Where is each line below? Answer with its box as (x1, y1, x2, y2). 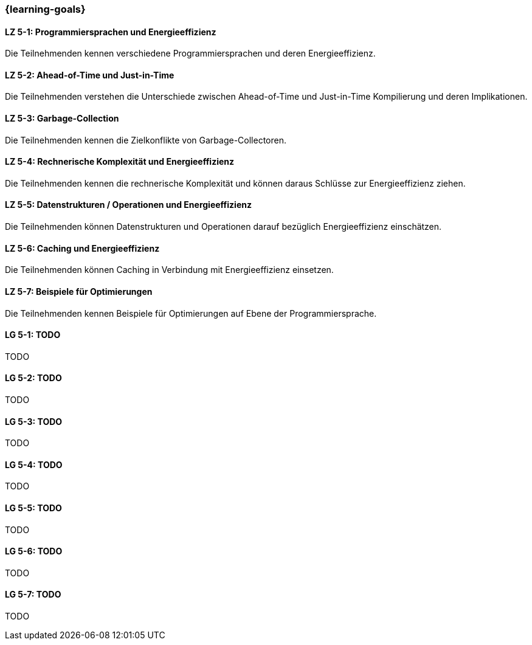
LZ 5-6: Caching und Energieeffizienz (5, 243, 160, 254)
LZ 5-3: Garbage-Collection (5, 113, 119, 124)
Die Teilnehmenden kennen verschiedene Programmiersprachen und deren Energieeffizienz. (5, 48, 376, 59)
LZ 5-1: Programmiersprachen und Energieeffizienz (5, 26, 216, 37)
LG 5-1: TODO (5, 329, 61, 340)
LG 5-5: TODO (5, 503, 62, 514)
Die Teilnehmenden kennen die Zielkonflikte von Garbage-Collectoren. (5, 134, 286, 145)
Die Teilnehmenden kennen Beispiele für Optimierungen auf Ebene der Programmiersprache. (5, 308, 377, 319)
